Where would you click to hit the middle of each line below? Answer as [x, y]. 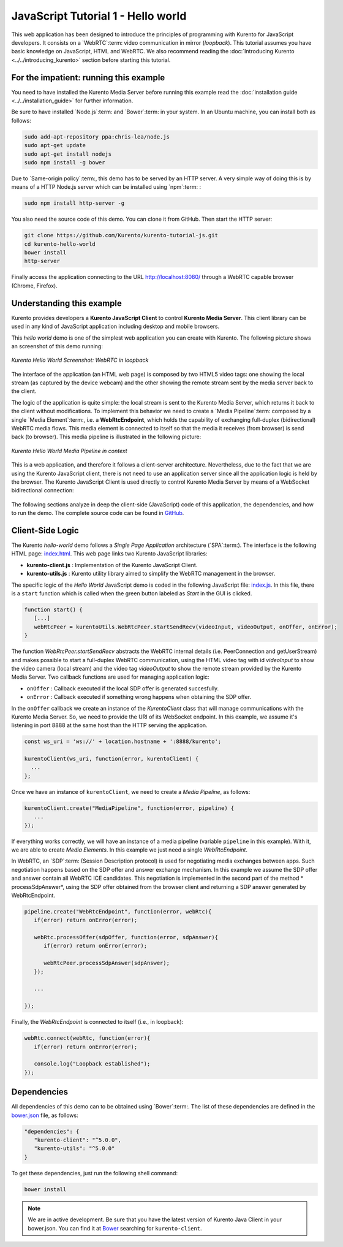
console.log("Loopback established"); [92, 1064]
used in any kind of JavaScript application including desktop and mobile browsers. [115, 326]
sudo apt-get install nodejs [68, 154]
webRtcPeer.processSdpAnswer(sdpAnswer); [107, 963]
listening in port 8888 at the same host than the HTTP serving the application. [109, 725]
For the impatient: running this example [88, 78]
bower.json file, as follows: [45, 1115]
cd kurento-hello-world [60, 244]
